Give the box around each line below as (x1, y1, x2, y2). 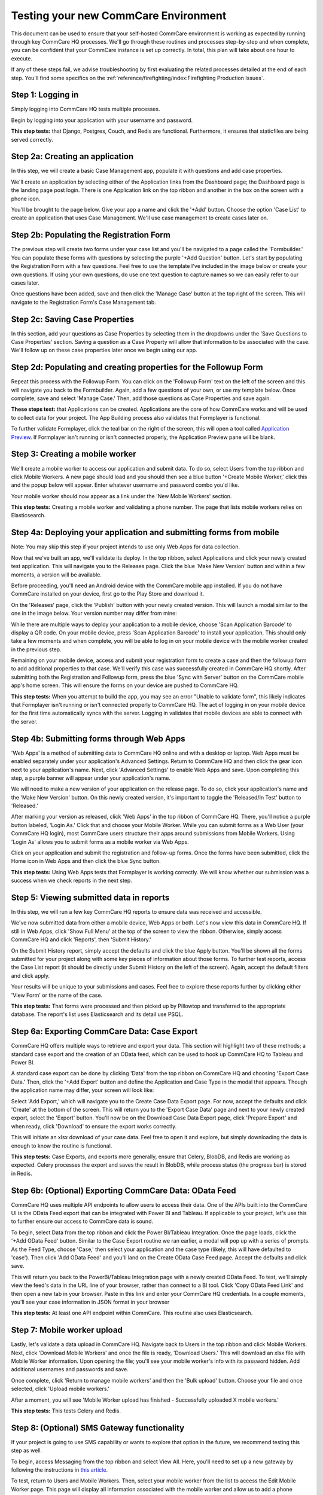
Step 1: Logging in (11, 90, 79, 100)
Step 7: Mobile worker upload (11, 1325, 123, 1335)
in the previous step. (11, 646, 62, 653)
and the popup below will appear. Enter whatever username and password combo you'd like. (11, 481, 239, 489)
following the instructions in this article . (11, 1466, 108, 1473)
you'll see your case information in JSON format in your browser (11, 1298, 170, 1305)
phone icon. (11, 195, 41, 202)
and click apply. (11, 972, 50, 979)
